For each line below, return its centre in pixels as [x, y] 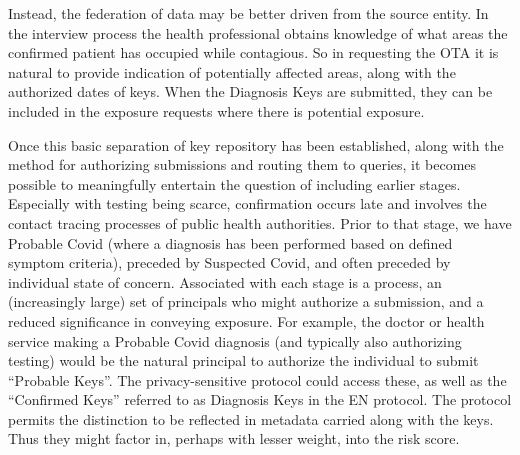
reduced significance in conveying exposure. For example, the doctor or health [246, 320]
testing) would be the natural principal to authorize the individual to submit [243, 360]
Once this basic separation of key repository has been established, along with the [256, 144]
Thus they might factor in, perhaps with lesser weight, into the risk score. [234, 438]
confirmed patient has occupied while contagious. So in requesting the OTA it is [253, 52]
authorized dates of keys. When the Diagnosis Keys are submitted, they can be [250, 91]
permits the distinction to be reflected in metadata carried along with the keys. [251, 418]
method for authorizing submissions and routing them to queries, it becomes [242, 164]
